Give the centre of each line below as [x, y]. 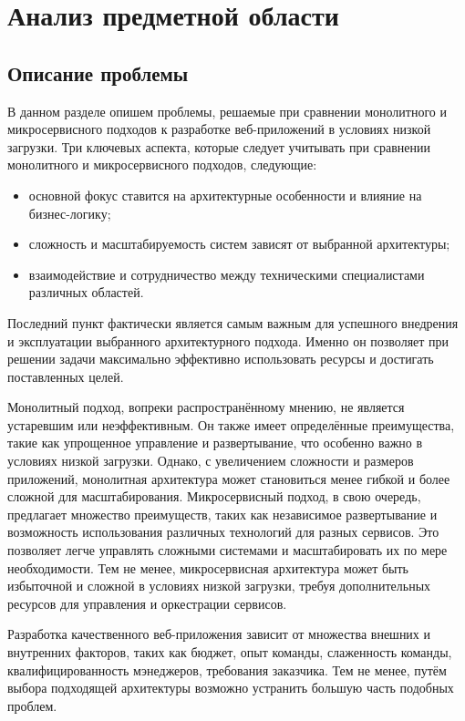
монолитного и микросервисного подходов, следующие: [162, 165]
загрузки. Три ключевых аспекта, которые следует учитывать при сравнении [219, 146]
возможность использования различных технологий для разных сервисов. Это [223, 532]
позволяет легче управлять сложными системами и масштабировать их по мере [227, 550]
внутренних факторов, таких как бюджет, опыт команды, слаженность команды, [230, 652]
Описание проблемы [98, 72]
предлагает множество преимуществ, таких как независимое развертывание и [222, 514]
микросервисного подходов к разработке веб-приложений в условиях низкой [219, 129]
